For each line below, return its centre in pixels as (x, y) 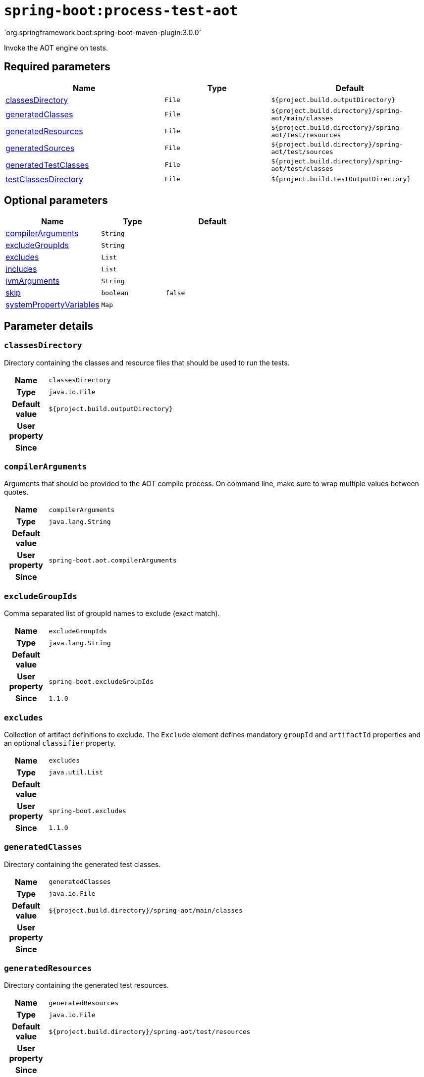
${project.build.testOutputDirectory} (341, 179)
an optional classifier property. (60, 743)
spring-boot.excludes (87, 811)
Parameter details (49, 326)
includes (21, 269)
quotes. (16, 492)
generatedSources (40, 148)
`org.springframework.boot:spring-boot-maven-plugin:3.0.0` (103, 32)
